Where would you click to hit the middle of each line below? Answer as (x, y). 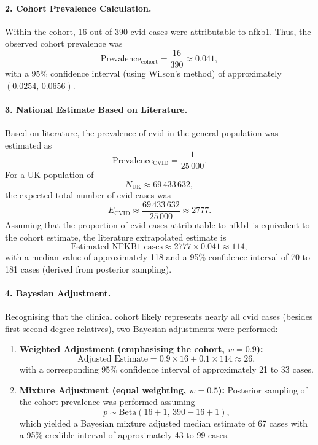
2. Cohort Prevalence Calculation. (78, 8)
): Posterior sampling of (263, 389)
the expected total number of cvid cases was (88, 195)
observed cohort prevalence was (64, 43)
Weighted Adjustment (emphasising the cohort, (122, 349)
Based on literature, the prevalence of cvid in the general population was (142, 133)
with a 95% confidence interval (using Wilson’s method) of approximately (143, 73)
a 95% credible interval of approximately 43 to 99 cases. (124, 435)
